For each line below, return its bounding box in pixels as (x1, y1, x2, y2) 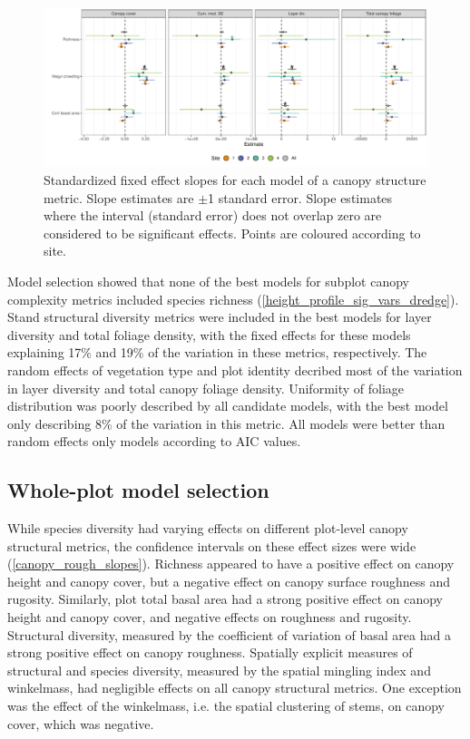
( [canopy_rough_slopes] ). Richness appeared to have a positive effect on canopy (7, 554, 455, 573)
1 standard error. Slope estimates (208, 188, 393, 207)
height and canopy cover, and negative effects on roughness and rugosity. (7, 608, 412, 627)
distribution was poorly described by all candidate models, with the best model (7, 396, 448, 415)
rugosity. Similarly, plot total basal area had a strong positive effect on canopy (7, 589, 443, 608)
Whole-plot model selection (7, 476, 269, 504)
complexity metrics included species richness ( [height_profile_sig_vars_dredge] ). (7, 289, 459, 308)
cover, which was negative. (7, 714, 154, 733)
